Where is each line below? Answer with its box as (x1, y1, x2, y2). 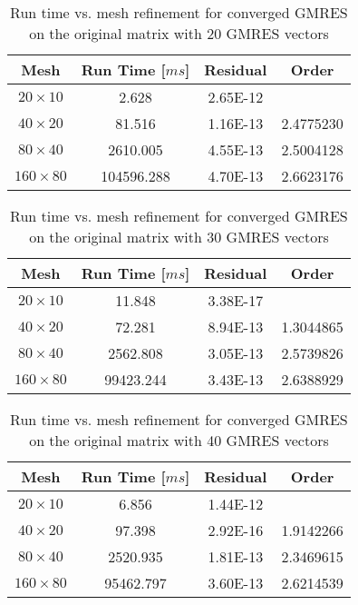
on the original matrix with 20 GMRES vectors (29, 23, 329, 44)
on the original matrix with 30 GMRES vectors (29, 226, 329, 247)
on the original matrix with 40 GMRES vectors (29, 430, 329, 451)
